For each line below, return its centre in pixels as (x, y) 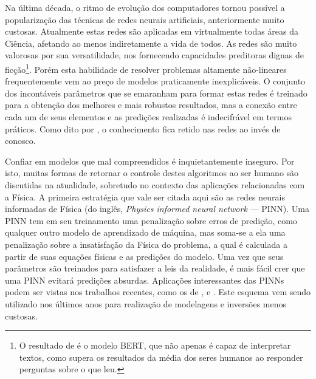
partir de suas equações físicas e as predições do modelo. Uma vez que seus (144, 256)
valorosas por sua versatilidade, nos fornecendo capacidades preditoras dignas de (155, 55)
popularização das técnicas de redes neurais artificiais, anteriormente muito (145, 19)
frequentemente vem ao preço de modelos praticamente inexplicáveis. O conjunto (155, 81)
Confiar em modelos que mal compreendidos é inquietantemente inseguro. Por (150, 161)
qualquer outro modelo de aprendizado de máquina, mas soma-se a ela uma (145, 232)
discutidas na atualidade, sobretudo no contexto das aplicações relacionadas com (155, 184)
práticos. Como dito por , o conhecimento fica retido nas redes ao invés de (143, 128)
